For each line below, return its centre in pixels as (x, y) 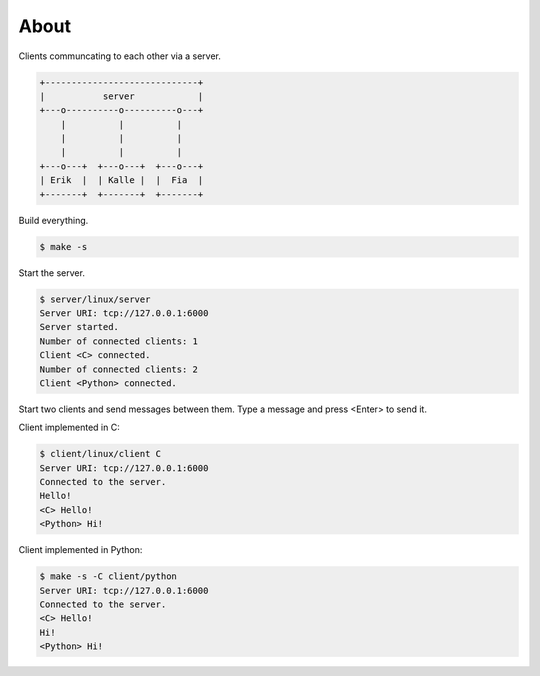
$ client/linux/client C (100, 454)
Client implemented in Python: (80, 550)
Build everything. (53, 220)
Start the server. (51, 272)
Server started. (79, 327)
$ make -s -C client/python (108, 576)
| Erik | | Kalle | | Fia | (121, 180)
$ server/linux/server (95, 299)
